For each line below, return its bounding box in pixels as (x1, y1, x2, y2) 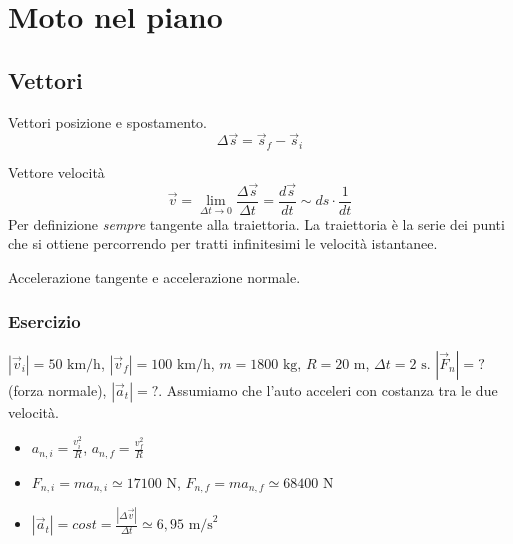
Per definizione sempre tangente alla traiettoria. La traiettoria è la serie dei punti (8, 213, 505, 234)
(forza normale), (8, 379, 107, 400)
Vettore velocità (8, 161, 105, 182)
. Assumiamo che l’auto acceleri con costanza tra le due (158, 379, 498, 400)
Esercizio (8, 309, 81, 334)
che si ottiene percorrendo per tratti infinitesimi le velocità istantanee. (8, 233, 438, 254)
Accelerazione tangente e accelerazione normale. (8, 266, 301, 287)
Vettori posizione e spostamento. (8, 111, 207, 132)
